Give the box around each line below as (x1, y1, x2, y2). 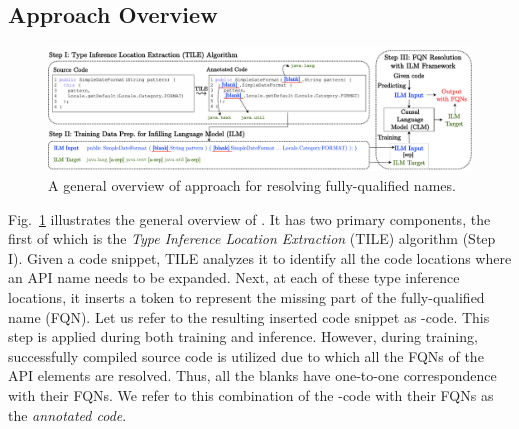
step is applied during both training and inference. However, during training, (8, 326, 478, 347)
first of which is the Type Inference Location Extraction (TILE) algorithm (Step (8, 228, 496, 249)
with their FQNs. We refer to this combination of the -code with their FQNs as (8, 384, 494, 405)
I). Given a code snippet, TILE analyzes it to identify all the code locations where (8, 247, 512, 268)
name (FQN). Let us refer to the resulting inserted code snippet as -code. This (8, 306, 490, 327)
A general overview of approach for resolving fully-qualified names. (48, 175, 456, 196)
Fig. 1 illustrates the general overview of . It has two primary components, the (8, 208, 491, 229)
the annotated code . (8, 404, 127, 425)
